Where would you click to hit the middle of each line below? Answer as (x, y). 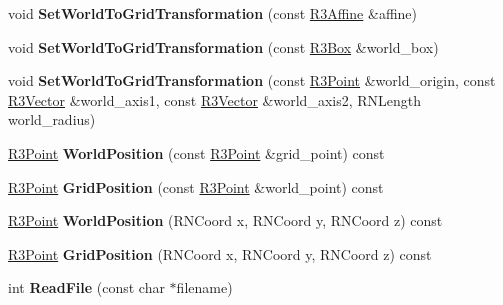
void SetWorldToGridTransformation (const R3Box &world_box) (223, 46)
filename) (204, 287)
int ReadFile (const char (86, 287)
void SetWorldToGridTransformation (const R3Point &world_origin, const (252, 80)
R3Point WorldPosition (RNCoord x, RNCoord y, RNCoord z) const (225, 220)
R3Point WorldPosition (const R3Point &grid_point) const (196, 152)
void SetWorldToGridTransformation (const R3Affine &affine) (212, 13)
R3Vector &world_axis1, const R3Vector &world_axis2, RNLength (215, 99)
